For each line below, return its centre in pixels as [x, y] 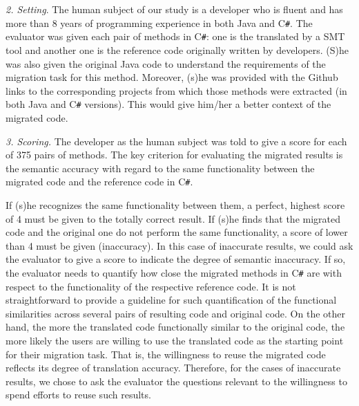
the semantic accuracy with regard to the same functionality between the [160, 168]
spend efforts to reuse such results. [78, 395]
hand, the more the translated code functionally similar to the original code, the [175, 327]
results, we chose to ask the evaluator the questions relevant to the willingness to [176, 381]
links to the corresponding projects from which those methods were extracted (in [176, 90]
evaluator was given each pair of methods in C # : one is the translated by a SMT [175, 36]
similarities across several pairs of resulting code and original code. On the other [175, 313]
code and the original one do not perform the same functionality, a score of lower [177, 232]
